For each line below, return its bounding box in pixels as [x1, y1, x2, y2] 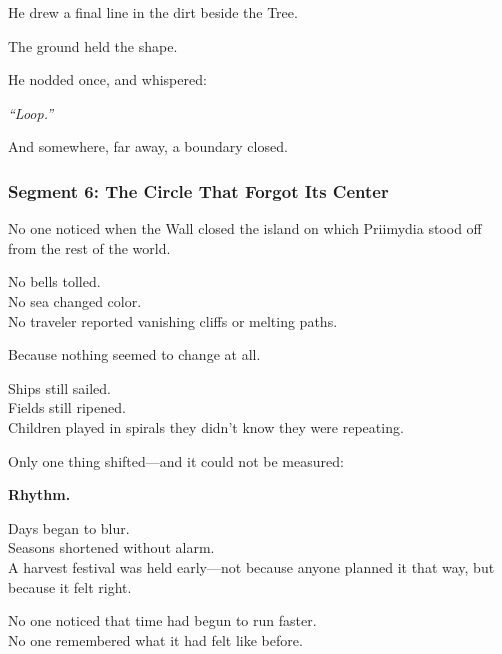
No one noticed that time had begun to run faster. [8, 610, 317, 631]
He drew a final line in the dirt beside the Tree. [8, 2, 298, 22]
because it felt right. [8, 576, 132, 597]
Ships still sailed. [8, 377, 111, 398]
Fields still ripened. [8, 397, 126, 418]
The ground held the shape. [8, 35, 178, 56]
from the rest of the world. [8, 237, 171, 258]
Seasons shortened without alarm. [8, 537, 215, 558]
